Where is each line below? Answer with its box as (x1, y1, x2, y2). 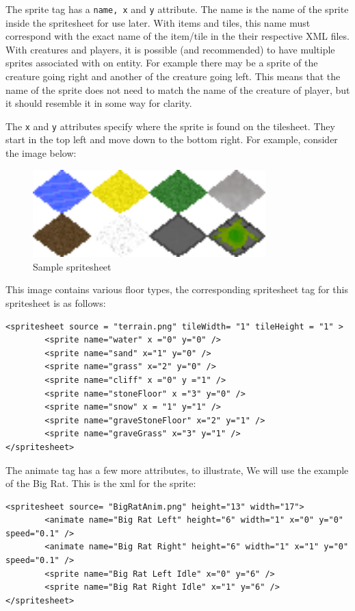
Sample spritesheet (33, 259, 111, 273)
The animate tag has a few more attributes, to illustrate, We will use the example (5, 462, 349, 477)
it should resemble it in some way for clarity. (5, 96, 192, 110)
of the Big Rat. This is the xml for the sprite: (5, 476, 196, 490)
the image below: (5, 146, 77, 160)
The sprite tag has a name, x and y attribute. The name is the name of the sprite (5, 2, 349, 16)
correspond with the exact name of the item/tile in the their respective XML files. (5, 29, 350, 43)
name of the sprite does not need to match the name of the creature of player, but (5, 82, 350, 97)
